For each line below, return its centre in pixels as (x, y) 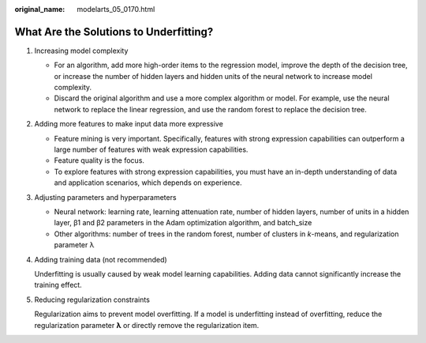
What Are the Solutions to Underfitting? (114, 32)
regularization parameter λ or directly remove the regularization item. (147, 325)
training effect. (58, 285)
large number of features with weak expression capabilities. (151, 149)
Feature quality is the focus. (99, 160)
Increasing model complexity (81, 51)
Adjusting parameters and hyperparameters (105, 197)
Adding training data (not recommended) (101, 259)
